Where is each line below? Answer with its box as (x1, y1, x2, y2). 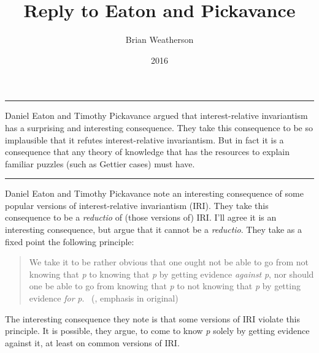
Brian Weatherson (125, 33, 194, 46)
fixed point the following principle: (5, 235, 134, 248)
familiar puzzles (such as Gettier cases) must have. (5, 157, 195, 170)
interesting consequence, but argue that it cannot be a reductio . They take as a (5, 223, 302, 236)
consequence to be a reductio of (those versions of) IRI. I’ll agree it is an (5, 211, 277, 224)
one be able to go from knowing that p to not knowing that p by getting (29, 279, 301, 292)
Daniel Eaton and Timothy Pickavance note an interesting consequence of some (5, 187, 304, 200)
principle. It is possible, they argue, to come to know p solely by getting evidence (5, 324, 310, 337)
